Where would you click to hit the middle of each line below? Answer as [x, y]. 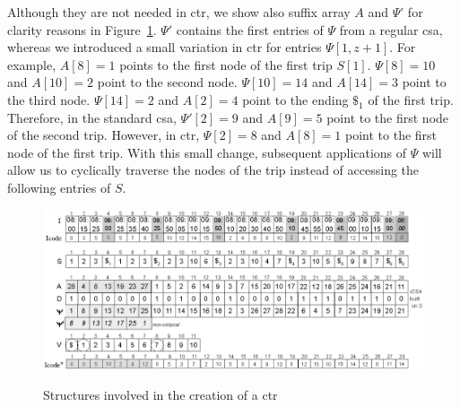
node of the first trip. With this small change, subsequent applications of [207, 152]
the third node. [49, 99]
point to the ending [295, 99]
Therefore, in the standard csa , [92, 117]
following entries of [59, 187]
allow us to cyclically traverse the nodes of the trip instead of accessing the [213, 170]
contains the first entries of [250, 29]
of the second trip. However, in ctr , [104, 135]
